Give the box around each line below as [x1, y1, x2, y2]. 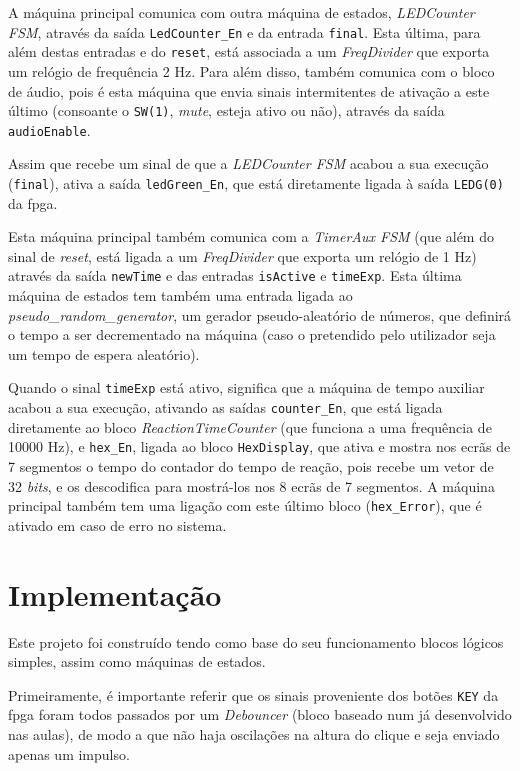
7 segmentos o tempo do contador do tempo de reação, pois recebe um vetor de [8, 456, 494, 477]
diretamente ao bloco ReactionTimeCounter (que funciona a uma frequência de [8, 416, 492, 437]
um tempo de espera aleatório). [8, 343, 200, 364]
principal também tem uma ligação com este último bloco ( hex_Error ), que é [8, 495, 482, 516]
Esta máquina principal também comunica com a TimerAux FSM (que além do [8, 226, 494, 247]
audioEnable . [8, 119, 91, 140]
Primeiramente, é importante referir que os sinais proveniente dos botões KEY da [8, 684, 499, 705]
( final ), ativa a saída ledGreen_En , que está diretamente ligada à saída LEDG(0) [8, 173, 504, 193]
